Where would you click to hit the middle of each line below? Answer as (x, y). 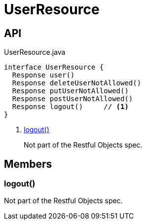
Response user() (43, 75)
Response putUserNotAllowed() (70, 91)
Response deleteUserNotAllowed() (77, 83)
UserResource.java (35, 52)
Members (28, 164)
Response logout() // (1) (70, 107)
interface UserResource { (54, 67)
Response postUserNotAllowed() (73, 99)
